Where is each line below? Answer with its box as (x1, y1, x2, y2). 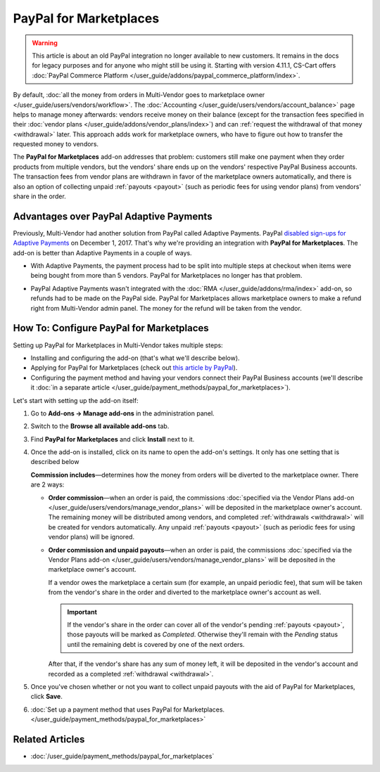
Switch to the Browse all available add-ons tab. (30, 422, 170, 430)
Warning (32, 39, 58, 47)
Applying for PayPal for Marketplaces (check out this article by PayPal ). (30, 364, 238, 372)
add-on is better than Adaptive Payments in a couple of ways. (13, 248, 193, 257)
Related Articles (13, 733, 85, 745)
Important (67, 607, 98, 616)
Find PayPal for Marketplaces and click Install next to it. (30, 435, 195, 443)
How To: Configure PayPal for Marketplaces (13, 322, 209, 334)
